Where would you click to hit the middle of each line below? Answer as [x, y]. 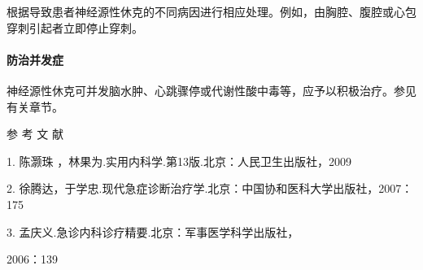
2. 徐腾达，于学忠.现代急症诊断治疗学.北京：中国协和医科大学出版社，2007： [210, 188]
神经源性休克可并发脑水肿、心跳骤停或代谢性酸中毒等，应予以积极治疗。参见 [211, 90]
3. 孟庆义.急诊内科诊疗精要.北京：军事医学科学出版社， [153, 231]
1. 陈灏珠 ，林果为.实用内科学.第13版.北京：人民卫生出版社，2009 [179, 161]
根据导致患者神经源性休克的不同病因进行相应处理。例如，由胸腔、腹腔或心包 [211, 11]
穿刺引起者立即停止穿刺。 [75, 27]
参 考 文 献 [35, 134]
